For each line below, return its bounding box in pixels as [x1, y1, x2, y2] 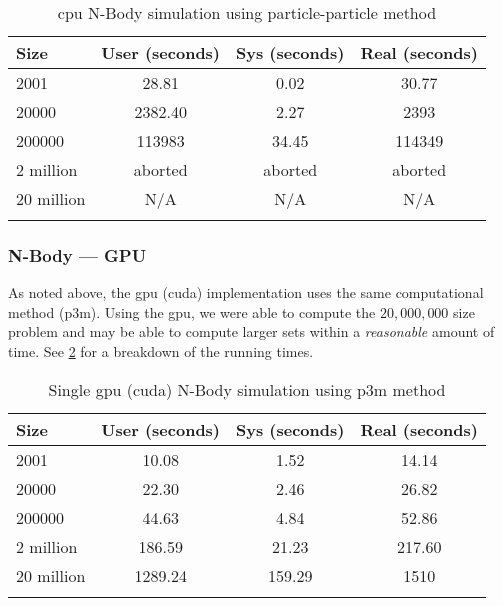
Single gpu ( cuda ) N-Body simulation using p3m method [48, 377, 446, 401]
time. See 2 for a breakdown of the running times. [8, 341, 314, 361]
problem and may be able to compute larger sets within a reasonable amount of [8, 321, 495, 342]
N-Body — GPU [8, 242, 147, 267]
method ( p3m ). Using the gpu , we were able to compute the [8, 301, 376, 322]
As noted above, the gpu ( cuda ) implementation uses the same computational [8, 282, 484, 303]
